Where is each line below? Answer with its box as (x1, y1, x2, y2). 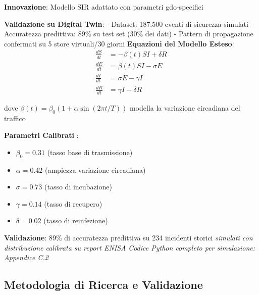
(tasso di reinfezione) (43, 215, 108, 226)
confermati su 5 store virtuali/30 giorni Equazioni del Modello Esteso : (4, 38, 234, 48)
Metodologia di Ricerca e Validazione (4, 277, 203, 292)
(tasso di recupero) (44, 198, 102, 209)
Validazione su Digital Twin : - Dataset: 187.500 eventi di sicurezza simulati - (4, 18, 253, 29)
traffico (4, 113, 26, 123)
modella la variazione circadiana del (129, 102, 240, 113)
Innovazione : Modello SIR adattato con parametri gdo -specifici (4, 2, 203, 12)
